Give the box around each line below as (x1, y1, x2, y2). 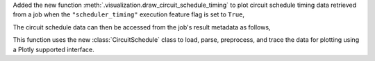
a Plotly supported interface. (12, 45, 94, 53)
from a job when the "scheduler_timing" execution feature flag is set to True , (12, 10, 245, 19)
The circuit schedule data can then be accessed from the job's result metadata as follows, (12, 23, 271, 31)
